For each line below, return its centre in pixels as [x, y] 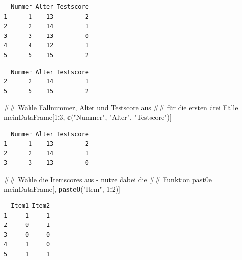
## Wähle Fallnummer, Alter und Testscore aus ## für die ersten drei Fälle [121, 107]
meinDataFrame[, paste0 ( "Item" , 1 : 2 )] [62, 189]
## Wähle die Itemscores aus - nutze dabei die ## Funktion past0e [108, 179]
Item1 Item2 [30, 206]
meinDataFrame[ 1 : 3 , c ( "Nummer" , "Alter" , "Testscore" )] [88, 117]
